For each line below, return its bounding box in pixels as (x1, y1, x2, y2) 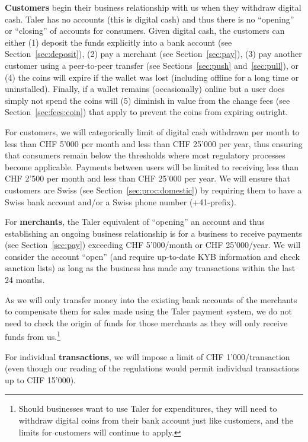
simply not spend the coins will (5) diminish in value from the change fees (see (5, 94, 290, 106)
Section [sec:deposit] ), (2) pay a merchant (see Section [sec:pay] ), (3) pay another (5, 47, 302, 60)
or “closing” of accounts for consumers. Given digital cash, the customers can (5, 24, 285, 37)
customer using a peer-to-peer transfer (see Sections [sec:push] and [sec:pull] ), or (5, 59, 299, 71)
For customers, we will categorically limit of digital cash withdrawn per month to (5, 125, 300, 138)
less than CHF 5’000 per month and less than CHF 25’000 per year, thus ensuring (5, 137, 303, 150)
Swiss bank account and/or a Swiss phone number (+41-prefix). (5, 195, 236, 208)
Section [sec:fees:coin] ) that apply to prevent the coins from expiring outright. (5, 106, 288, 118)
